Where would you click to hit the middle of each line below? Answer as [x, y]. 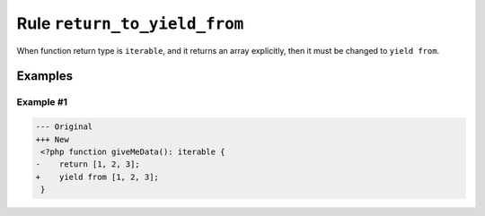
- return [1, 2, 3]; [88, 164]
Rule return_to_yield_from [130, 23]
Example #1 [42, 102]
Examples [45, 76]
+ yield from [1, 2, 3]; [97, 177]
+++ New [52, 139]
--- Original [64, 127]
